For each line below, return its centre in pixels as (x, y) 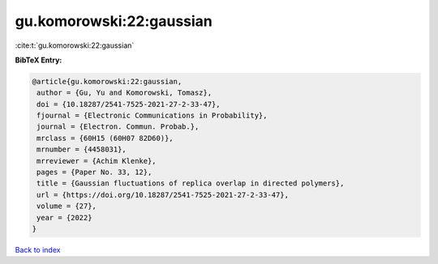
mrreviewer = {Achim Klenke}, (97, 161)
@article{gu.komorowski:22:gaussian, (107, 81)
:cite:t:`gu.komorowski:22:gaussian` (75, 45)
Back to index (38, 249)
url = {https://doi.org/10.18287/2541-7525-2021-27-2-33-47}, (163, 195)
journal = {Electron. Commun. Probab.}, (118, 127)
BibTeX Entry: (39, 60)
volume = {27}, (67, 206)
